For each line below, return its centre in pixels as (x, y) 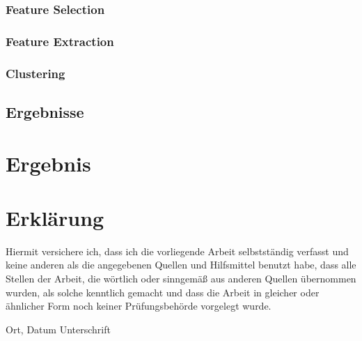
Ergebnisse (45, 111)
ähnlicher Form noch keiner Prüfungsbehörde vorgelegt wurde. (139, 306)
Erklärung (55, 217)
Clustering (36, 73)
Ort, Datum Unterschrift (58, 329)
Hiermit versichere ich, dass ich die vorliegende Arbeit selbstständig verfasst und (177, 251)
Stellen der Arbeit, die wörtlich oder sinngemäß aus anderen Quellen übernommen (181, 278)
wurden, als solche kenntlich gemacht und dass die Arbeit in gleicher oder (163, 292)
